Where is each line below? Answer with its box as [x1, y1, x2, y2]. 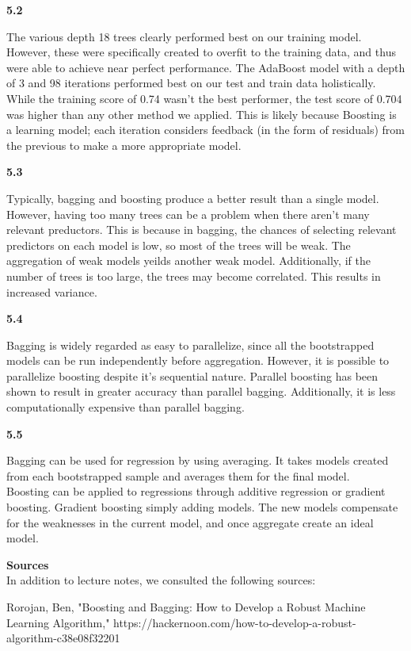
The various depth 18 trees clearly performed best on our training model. [6, 28, 362, 44]
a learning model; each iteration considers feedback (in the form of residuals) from [6, 121, 405, 138]
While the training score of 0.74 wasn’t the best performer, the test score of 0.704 [6, 90, 402, 106]
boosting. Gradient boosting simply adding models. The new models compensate [6, 499, 398, 515]
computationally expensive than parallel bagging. [6, 399, 245, 415]
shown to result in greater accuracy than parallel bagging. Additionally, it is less [6, 383, 396, 400]
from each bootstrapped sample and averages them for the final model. [6, 467, 350, 484]
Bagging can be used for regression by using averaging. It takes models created [6, 452, 389, 469]
